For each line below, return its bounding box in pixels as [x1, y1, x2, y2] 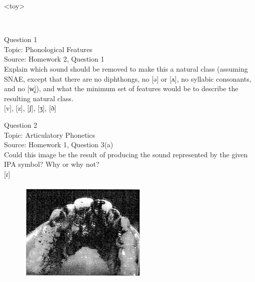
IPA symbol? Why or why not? [4, 159, 99, 169]
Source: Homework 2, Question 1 [4, 54, 104, 64]
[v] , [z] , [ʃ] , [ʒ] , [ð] [4, 103, 56, 113]
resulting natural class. [4, 93, 73, 103]
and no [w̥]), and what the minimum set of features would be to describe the [4, 83, 238, 94]
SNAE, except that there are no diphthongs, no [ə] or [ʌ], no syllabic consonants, [4, 73, 251, 84]
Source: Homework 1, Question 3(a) [4, 139, 113, 150]
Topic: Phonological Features [4, 44, 92, 54]
